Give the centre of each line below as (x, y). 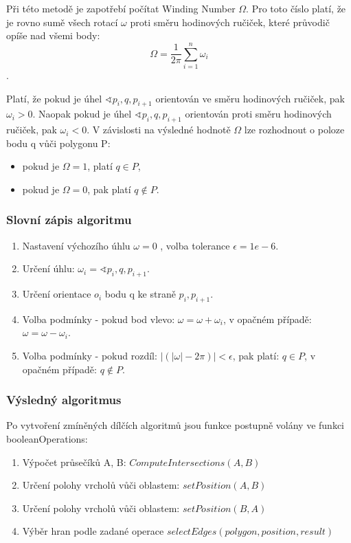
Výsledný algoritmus (64, 400)
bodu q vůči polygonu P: (58, 143)
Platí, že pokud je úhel (54, 98)
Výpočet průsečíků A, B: (74, 462)
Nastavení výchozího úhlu (76, 245)
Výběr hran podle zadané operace (93, 531)
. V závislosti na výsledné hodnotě (159, 130)
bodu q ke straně (140, 294)
